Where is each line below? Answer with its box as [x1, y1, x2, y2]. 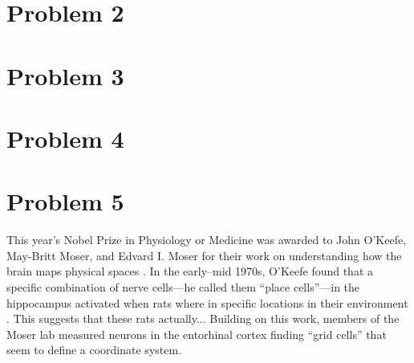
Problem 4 [6, 121, 124, 154]
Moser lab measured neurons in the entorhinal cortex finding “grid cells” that [6, 325, 387, 342]
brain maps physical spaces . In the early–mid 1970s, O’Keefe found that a [6, 263, 374, 279]
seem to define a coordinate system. [6, 341, 182, 358]
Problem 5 [6, 185, 124, 218]
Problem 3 [6, 59, 124, 92]
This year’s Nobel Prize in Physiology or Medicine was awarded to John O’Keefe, [6, 231, 407, 248]
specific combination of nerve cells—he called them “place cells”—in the [6, 279, 360, 296]
